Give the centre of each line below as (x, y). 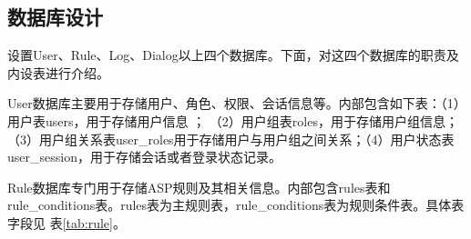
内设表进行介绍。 (58, 72)
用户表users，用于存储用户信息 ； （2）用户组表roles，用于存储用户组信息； (233, 120)
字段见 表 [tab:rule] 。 (67, 222)
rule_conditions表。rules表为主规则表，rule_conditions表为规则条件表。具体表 (236, 205)
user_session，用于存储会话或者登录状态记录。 (144, 157)
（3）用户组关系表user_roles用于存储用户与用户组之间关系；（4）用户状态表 (231, 139)
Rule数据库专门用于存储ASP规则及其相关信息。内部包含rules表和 (199, 187)
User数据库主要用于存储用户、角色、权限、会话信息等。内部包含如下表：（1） (237, 103)
